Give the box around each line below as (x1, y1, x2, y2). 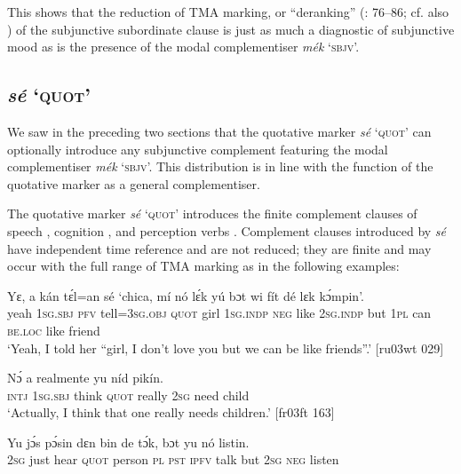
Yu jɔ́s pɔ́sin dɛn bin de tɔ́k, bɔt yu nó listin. (7, 432, 250, 451)
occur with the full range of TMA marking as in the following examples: (7, 257, 400, 275)
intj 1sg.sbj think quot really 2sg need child (7, 385, 250, 404)
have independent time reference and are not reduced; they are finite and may (7, 239, 432, 257)
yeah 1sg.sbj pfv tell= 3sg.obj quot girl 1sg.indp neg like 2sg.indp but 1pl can (7, 304, 432, 322)
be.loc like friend (7, 320, 100, 339)
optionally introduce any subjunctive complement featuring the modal (7, 139, 388, 158)
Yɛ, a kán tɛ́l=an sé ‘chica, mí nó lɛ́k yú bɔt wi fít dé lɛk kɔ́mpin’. (7, 286, 364, 304)
